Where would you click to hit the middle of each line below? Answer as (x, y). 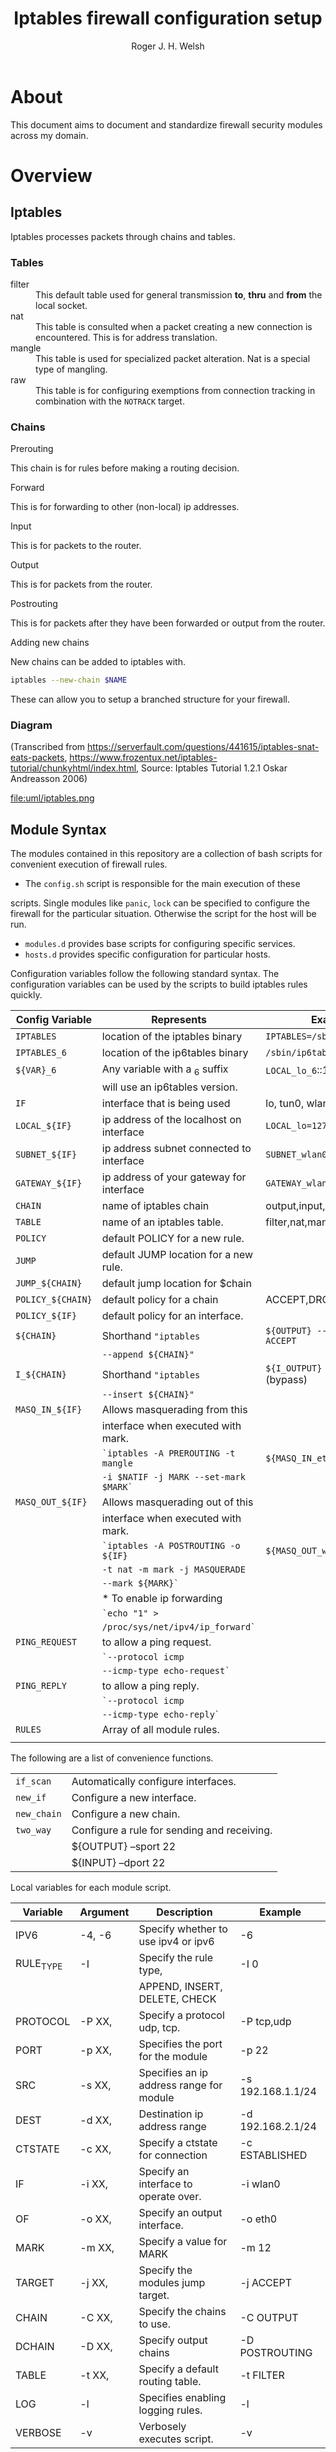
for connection (173, 2155)
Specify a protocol (181, 2015)
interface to (165, 2184)
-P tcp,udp (265, 2022)
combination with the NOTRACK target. (110, 401)
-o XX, (95, 2219)
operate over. (170, 2197)
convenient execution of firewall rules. (89, 864)
